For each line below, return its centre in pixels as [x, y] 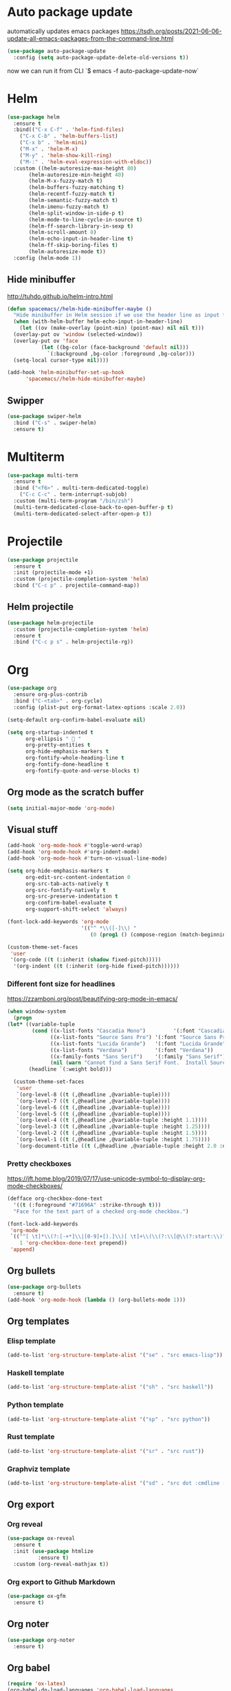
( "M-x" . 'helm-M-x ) [49, 149]
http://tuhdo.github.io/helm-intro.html [60, 296]
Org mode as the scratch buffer [76, 792]
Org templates [38, 1321]
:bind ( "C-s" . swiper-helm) [55, 423]
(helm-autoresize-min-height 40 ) [77, 175]
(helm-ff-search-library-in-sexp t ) [81, 226]
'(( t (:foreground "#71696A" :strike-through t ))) [87, 1205]
